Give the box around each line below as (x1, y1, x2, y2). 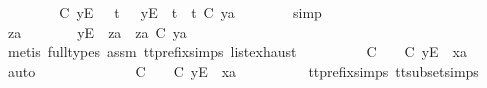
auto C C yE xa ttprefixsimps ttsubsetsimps (7, 60, 479, 81)
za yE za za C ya (7, 21, 187, 42)
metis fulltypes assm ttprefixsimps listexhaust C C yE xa (7, 41, 467, 62)
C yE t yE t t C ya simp (59, 2, 322, 22)
